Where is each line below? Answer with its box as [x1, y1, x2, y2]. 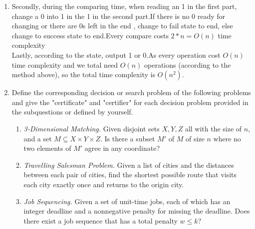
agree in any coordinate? [84, 143, 160, 153]
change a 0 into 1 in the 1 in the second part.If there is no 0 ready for [11, 10, 226, 21]
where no [213, 133, 241, 143]
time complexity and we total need [11, 59, 118, 70]
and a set [23, 133, 52, 143]
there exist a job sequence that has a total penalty [23, 215, 178, 226]
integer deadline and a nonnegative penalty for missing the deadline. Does [23, 206, 250, 216]
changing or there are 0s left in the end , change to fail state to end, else [11, 20, 233, 31]
